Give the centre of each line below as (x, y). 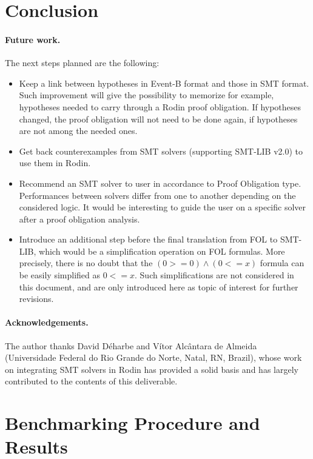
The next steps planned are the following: (82, 63)
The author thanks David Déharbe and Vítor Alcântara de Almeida (131, 345)
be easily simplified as (60, 275)
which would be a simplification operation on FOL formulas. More (162, 251)
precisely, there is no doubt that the (86, 263)
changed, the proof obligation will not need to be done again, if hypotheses (158, 119)
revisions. (36, 299)
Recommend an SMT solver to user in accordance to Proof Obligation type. (160, 183)
